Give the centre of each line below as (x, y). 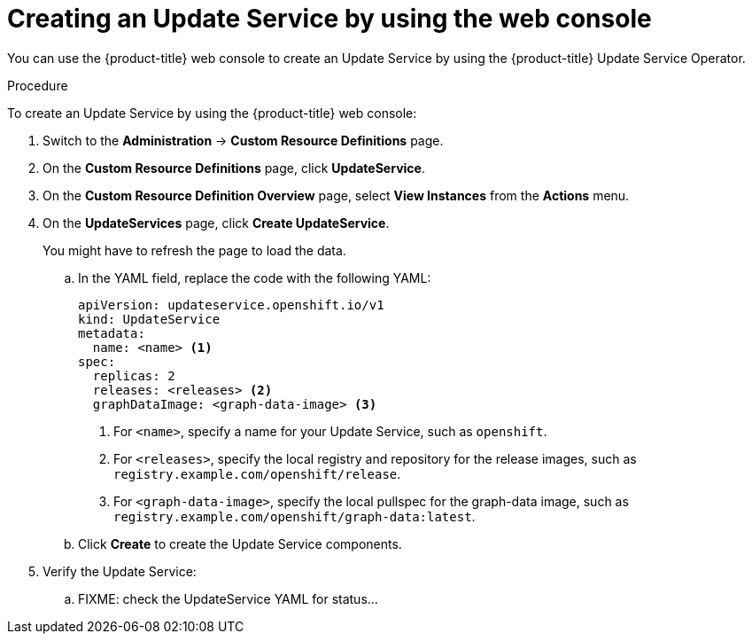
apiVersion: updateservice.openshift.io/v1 (231, 305)
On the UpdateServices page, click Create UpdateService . (216, 223)
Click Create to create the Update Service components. (240, 543)
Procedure (38, 85)
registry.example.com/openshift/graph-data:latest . (295, 516)
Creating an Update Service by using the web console (329, 19)
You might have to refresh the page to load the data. (194, 250)
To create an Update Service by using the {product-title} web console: (212, 113)
